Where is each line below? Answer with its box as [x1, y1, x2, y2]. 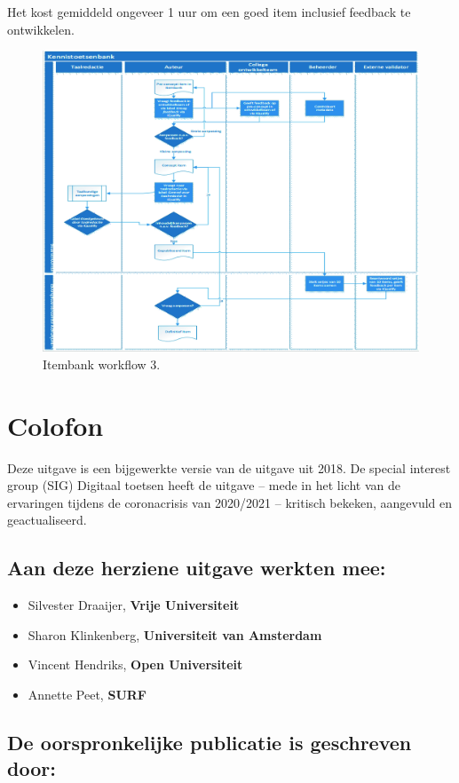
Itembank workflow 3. [43, 354, 161, 373]
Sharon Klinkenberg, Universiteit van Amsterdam [28, 625, 322, 644]
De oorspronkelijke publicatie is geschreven [7, 728, 412, 755]
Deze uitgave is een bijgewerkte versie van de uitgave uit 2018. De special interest [7, 458, 451, 477]
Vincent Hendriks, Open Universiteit [28, 655, 243, 674]
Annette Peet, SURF [28, 684, 146, 703]
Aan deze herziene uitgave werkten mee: [7, 554, 386, 581]
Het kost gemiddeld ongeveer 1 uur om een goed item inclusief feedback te [7, 3, 411, 20]
